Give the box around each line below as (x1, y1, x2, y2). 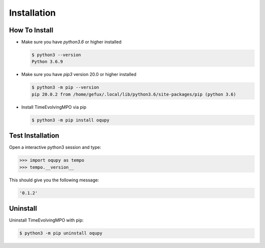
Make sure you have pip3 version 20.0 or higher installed (21, 72, 137, 77)
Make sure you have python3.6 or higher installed (21, 39, 122, 45)
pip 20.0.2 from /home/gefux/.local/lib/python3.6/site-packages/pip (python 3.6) (31, 91, 237, 97)
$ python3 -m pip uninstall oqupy (19, 230, 103, 236)
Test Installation (9, 131, 59, 140)
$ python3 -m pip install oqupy (31, 117, 110, 123)
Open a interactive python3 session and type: (9, 145, 102, 150)
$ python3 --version (31, 52, 81, 58)
